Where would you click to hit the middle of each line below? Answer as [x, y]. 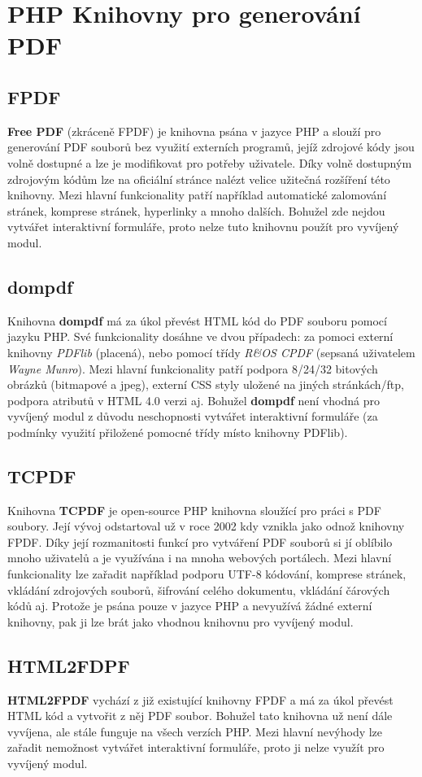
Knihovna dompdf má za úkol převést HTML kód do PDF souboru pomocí [197, 320]
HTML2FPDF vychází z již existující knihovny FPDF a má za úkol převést [200, 699]
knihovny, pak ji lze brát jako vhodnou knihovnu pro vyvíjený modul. [181, 621]
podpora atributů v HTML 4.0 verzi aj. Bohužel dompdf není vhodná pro [194, 400]
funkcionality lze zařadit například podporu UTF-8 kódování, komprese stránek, [207, 574]
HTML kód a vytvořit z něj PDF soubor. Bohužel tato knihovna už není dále [200, 716]
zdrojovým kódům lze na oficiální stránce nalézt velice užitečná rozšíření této [199, 179]
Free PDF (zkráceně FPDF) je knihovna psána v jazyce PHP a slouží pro [194, 131]
